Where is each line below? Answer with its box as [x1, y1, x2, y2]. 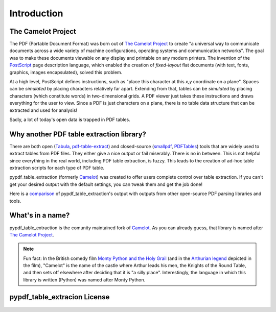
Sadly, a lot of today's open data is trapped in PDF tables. [9, 116, 130, 123]
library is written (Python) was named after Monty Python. [23, 276, 146, 283]
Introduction [9, 8, 63, 19]
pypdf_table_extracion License [9, 293, 110, 301]
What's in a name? [9, 211, 70, 220]
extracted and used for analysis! [9, 107, 78, 113]
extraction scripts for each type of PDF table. [9, 165, 105, 171]
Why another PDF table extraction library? [9, 130, 147, 138]
